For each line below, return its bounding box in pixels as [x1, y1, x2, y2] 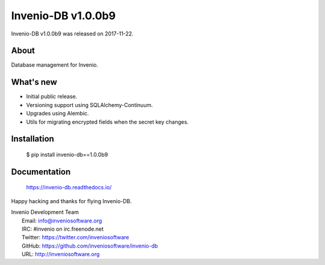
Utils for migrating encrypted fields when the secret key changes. [26, 118, 189, 126]
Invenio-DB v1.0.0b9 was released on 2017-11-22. [11, 30, 134, 37]
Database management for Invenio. [11, 61, 99, 69]
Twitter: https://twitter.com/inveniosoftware [22, 234, 129, 241]
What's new [11, 77, 57, 87]
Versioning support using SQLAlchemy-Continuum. [26, 101, 153, 108]
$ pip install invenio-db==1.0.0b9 [26, 151, 108, 158]
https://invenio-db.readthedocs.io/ [26, 184, 112, 191]
